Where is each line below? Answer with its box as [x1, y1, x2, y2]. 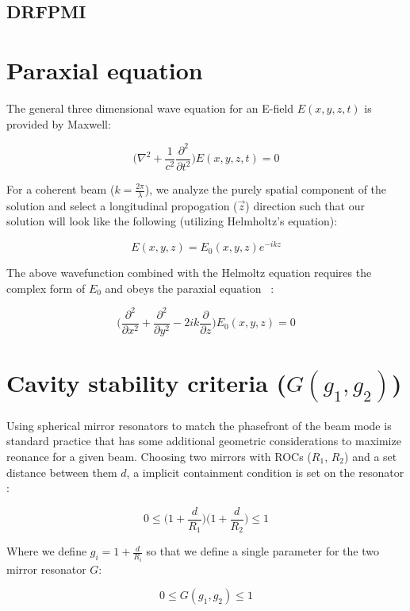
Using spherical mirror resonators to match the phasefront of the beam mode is [6, 417, 392, 433]
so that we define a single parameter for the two [146, 543, 379, 559]
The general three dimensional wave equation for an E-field [6, 99, 294, 116]
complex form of [6, 279, 86, 296]
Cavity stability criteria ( [6, 367, 287, 399]
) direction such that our [245, 197, 365, 213]
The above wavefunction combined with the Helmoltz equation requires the [6, 264, 372, 281]
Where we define [6, 543, 87, 559]
